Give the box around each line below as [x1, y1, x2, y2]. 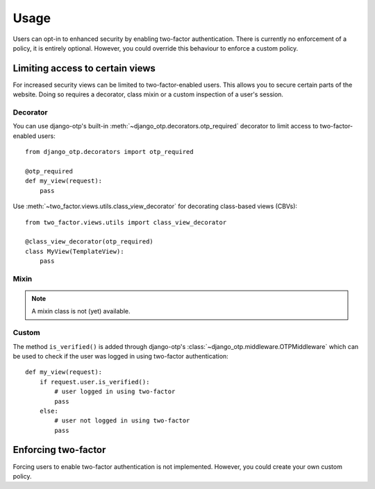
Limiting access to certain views [12, 62, 156, 74]
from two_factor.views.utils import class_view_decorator [25, 218, 227, 226]
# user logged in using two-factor [54, 388, 176, 395]
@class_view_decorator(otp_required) [25, 238, 154, 246]
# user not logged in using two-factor [54, 417, 190, 424]
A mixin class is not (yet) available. [31, 307, 131, 316]
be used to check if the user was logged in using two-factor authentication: [12, 352, 228, 360]
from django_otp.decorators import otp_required [25, 148, 194, 156]
